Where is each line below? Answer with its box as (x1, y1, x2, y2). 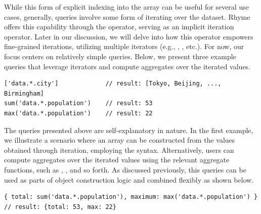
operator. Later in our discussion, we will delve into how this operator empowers (4, 31, 253, 41)
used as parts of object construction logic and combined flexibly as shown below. (4, 174, 254, 185)
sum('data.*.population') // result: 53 (4, 100, 153, 107)
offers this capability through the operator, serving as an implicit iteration (4, 21, 234, 32)
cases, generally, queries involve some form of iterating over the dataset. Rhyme (4, 11, 250, 22)
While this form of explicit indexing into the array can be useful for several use (4, 2, 249, 12)
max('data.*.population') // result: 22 (4, 109, 153, 117)
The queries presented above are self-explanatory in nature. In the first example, (4, 124, 253, 135)
